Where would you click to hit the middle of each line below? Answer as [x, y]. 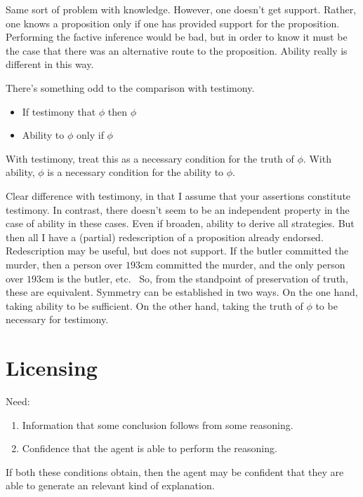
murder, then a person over [64, 264]
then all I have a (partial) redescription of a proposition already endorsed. [165, 237]
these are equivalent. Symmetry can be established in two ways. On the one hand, [182, 292]
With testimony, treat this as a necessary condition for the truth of [150, 158]
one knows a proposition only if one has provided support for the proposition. [173, 23]
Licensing [52, 368]
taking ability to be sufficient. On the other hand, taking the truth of [154, 305]
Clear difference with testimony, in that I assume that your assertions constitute [178, 195]
